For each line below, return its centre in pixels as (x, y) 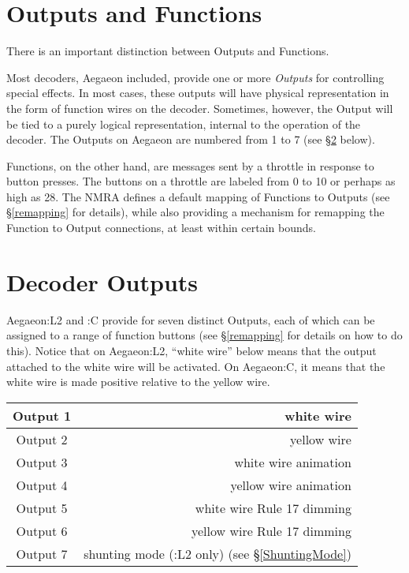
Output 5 (42, 507)
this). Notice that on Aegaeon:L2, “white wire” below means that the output (191, 350)
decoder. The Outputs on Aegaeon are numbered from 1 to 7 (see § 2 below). (191, 139)
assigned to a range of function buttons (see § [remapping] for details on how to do (204, 335)
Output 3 (42, 462)
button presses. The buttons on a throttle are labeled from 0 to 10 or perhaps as (201, 181)
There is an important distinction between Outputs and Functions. (168, 51)
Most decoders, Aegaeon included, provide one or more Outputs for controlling (195, 77)
